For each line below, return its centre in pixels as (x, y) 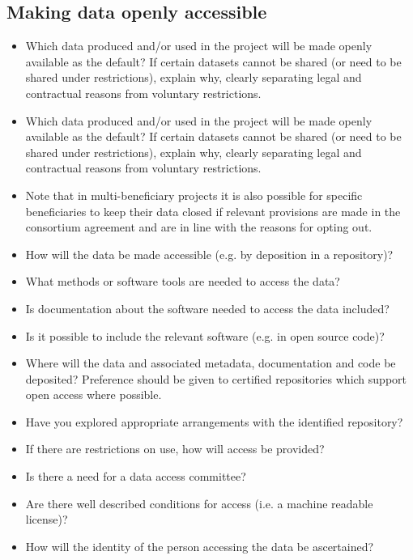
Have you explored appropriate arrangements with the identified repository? (214, 421)
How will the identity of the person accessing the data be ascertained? (200, 546)
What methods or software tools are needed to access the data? (183, 281)
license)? (47, 519)
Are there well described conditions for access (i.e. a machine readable (199, 503)
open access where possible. (94, 395)
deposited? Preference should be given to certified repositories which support (216, 378)
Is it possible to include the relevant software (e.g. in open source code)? (205, 335)
